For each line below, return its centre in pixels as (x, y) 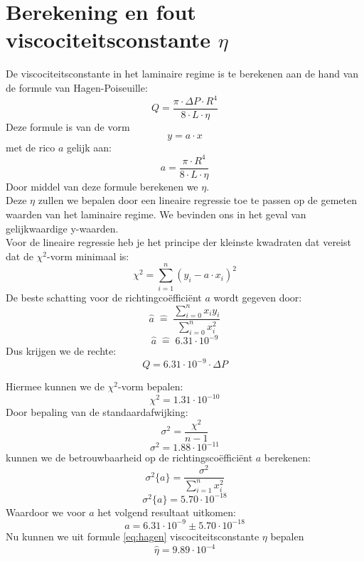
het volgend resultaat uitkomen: (167, 512)
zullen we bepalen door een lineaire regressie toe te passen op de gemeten (198, 200)
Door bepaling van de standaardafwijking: (97, 412)
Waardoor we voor (46, 512)
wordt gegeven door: (258, 297)
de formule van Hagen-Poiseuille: (77, 87)
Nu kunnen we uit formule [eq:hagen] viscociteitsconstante (133, 536)
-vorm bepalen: (150, 386)
